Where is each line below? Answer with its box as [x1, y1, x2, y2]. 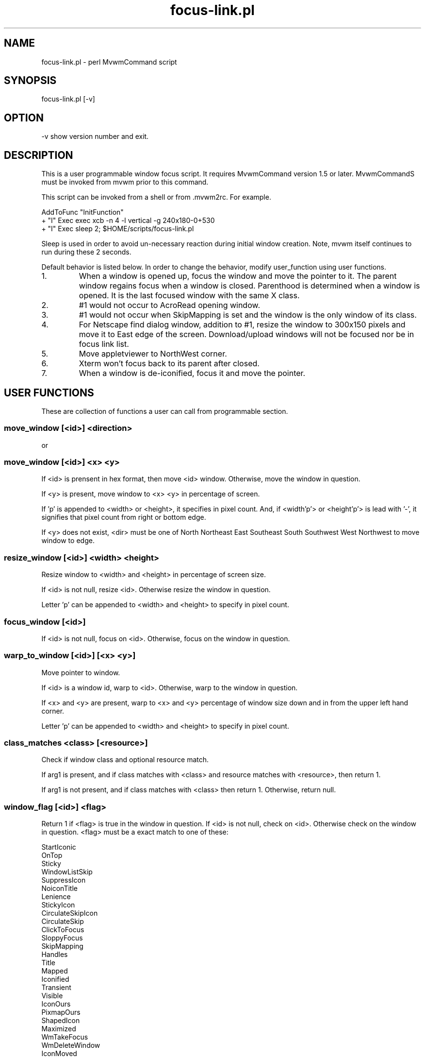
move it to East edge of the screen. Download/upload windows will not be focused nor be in [79, 329, 414, 340]
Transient [41, 983, 71, 992]
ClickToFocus [41, 925, 84, 934]
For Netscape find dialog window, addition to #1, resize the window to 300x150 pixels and [79, 320, 406, 330]
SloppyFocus [41, 934, 83, 942]
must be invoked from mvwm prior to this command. [41, 178, 209, 187]
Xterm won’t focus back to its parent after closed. [79, 359, 260, 369]
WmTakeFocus [41, 1033, 88, 1042]
